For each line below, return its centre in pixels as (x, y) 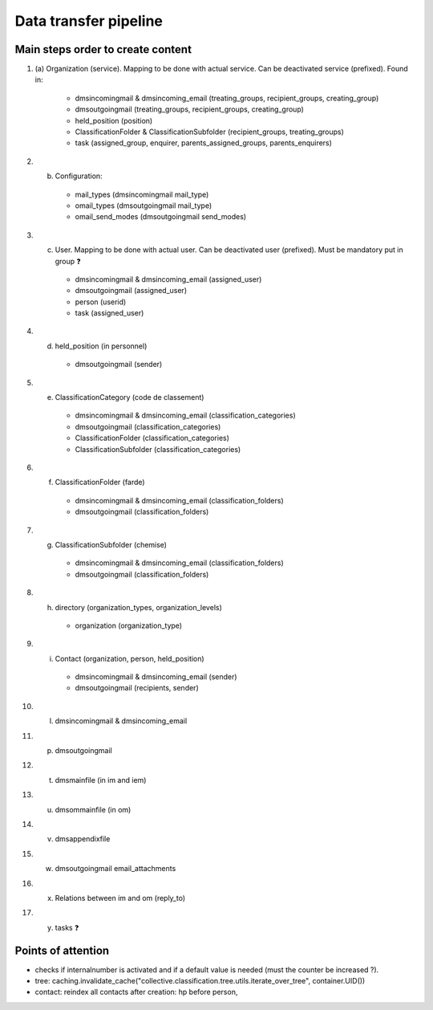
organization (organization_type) (129, 625)
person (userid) (101, 302)
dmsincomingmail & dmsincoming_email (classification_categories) (185, 415)
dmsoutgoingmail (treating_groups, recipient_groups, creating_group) (190, 109)
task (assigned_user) (109, 313)
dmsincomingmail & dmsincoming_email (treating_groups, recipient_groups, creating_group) (227, 98)
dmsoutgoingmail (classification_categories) (148, 426)
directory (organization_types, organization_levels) (138, 607)
